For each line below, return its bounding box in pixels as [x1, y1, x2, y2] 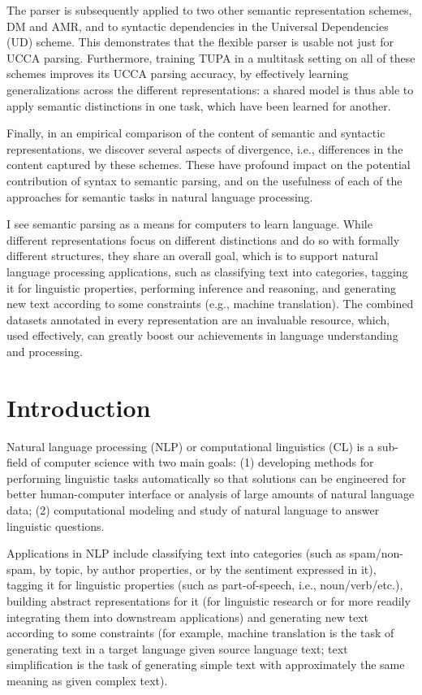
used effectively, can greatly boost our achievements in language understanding [6, 327, 398, 344]
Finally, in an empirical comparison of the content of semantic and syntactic [6, 124, 385, 141]
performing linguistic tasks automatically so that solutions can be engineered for [6, 469, 407, 486]
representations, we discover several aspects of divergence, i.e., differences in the [6, 140, 403, 157]
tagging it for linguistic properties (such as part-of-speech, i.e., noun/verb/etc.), [6, 576, 403, 593]
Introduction [6, 390, 151, 424]
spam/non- [349, 545, 404, 562]
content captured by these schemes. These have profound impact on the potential [6, 156, 411, 173]
